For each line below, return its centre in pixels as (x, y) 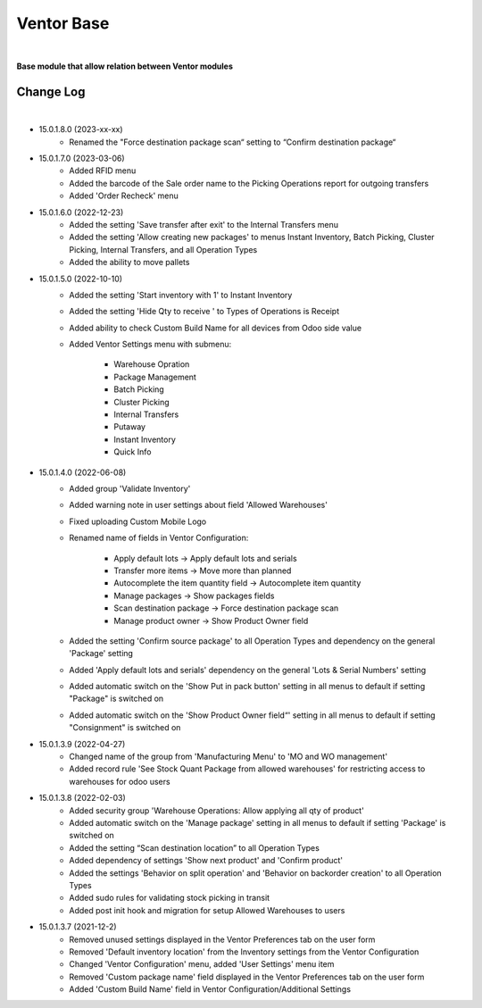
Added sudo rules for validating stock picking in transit (170, 898)
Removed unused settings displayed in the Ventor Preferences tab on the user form (222, 939)
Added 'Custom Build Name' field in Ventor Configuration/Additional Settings (210, 989)
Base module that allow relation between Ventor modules (125, 66)
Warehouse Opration (152, 364)
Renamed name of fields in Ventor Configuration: (159, 538)
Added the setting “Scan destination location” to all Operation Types (195, 847)
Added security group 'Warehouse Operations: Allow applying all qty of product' (217, 810)
